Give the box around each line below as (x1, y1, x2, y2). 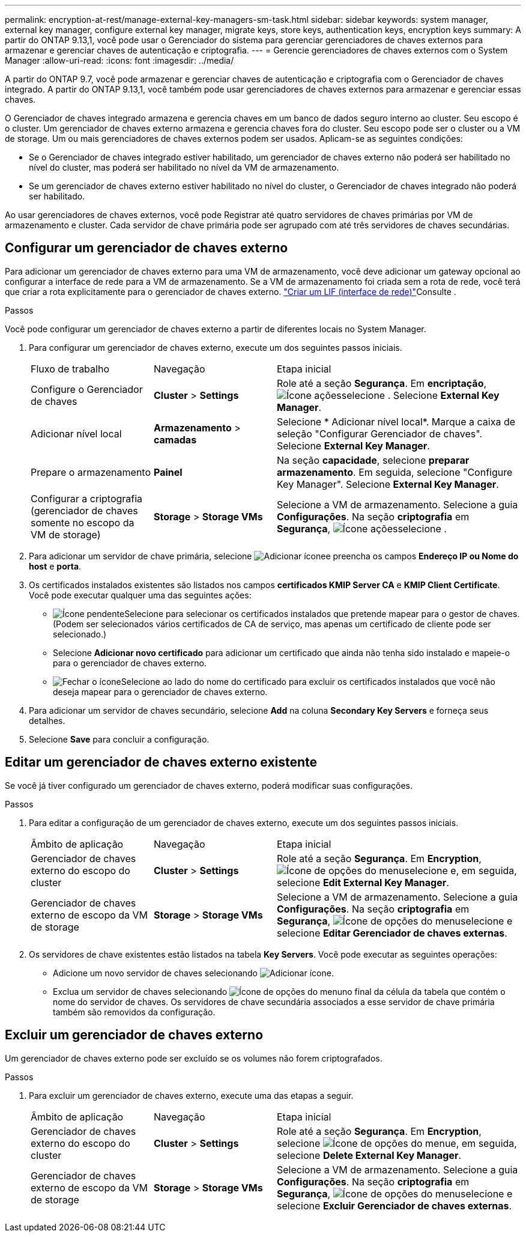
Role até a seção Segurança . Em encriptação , (277, 377, 487, 389)
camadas (154, 433, 197, 446)
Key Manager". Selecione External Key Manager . (277, 478, 499, 490)
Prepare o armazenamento (31, 466, 151, 478)
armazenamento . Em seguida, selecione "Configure (277, 466, 513, 478)
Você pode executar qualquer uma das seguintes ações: (29, 589, 252, 600)
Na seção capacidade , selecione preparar (277, 454, 470, 466)
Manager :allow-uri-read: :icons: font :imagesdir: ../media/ (5, 55, 234, 65)
